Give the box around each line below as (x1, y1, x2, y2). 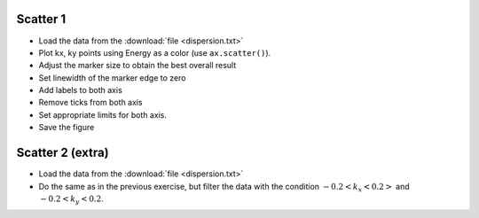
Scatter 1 (16, 12, 67, 27)
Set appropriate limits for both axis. (38, 109, 168, 120)
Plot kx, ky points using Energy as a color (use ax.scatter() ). (38, 47, 271, 58)
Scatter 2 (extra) (16, 145, 110, 160)
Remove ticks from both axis (38, 97, 143, 108)
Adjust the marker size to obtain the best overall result (38, 60, 237, 71)
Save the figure (38, 122, 95, 133)
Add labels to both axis (38, 85, 123, 96)
